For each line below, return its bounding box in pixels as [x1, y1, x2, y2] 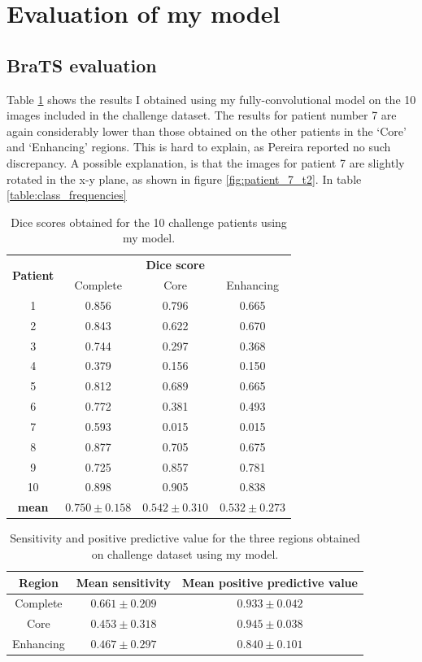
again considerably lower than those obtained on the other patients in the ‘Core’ [7, 122, 407, 139]
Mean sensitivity [76, 573, 172, 590]
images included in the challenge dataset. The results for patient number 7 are [7, 107, 397, 124]
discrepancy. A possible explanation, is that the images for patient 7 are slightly [7, 154, 405, 171]
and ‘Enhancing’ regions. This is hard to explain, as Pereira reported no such [7, 138, 391, 155]
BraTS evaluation [7, 52, 157, 77]
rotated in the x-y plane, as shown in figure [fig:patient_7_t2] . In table [7, 170, 362, 187]
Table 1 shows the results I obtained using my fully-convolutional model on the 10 [7, 90, 416, 107]
